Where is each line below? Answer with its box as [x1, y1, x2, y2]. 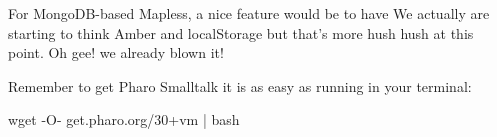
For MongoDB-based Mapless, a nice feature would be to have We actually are [8, 3, 490, 23]
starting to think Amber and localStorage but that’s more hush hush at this [8, 22, 474, 43]
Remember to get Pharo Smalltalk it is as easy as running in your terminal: [8, 75, 472, 96]
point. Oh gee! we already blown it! [8, 42, 224, 63]
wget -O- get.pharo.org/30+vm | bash [8, 109, 240, 130]
